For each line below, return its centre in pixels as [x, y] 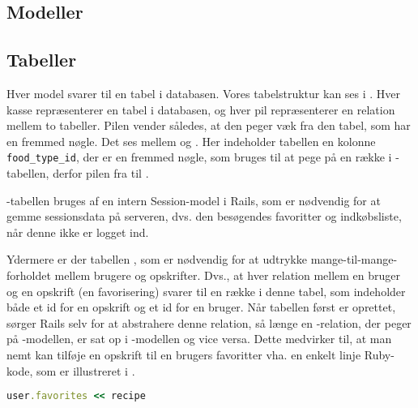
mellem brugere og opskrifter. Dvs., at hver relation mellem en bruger [228, 275]
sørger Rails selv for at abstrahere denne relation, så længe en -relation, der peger [209, 322]
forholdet [29, 275]
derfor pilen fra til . [101, 173]
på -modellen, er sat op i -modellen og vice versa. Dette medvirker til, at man [199, 339]
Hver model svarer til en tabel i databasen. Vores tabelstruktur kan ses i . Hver [204, 93]
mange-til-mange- [354, 259]
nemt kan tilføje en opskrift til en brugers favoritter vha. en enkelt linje [184, 354]
